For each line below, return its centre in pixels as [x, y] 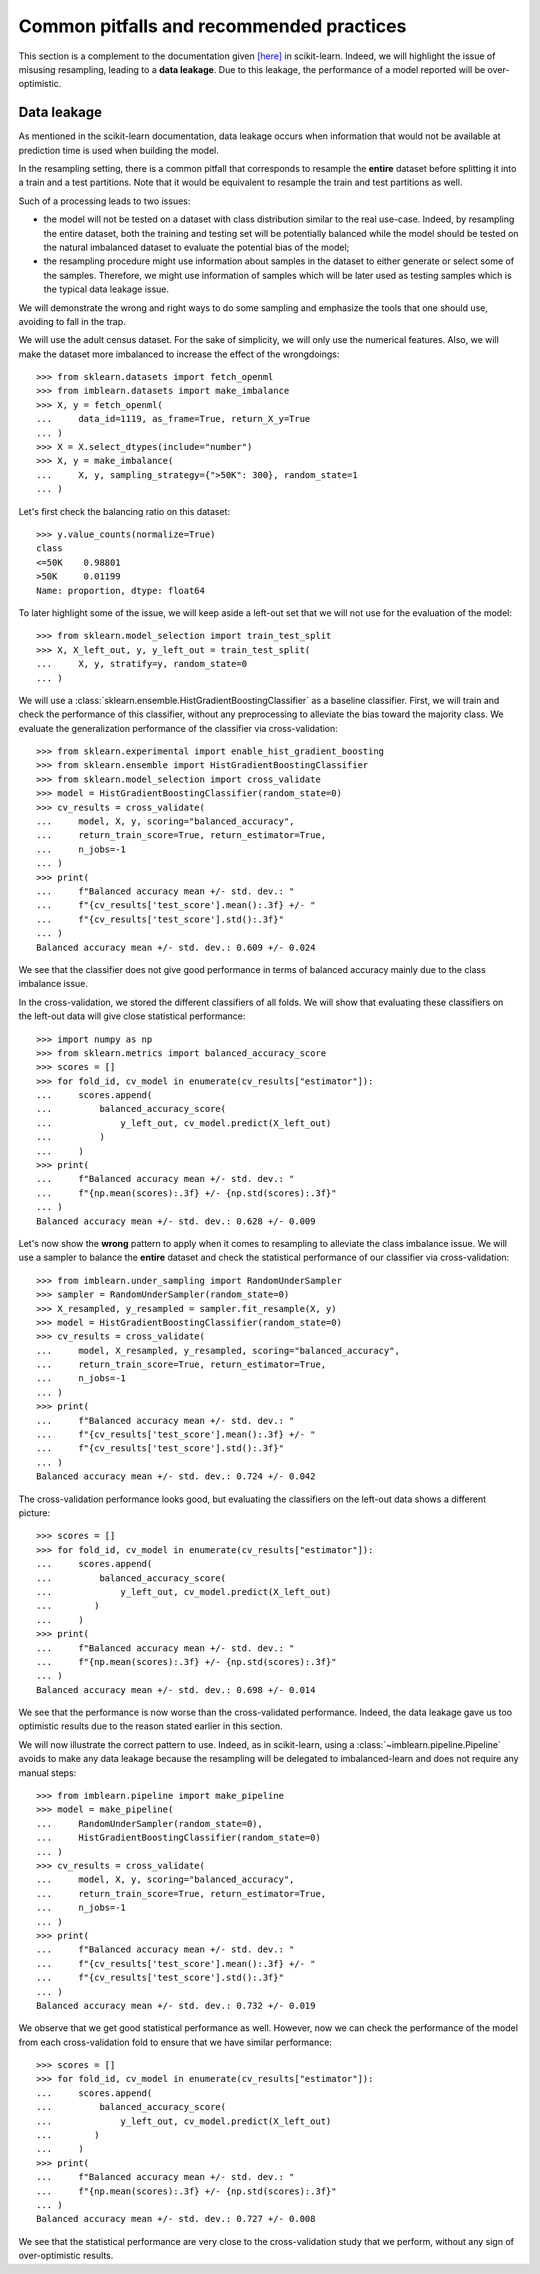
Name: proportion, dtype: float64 [120, 590]
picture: [34, 1513]
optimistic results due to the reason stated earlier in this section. [151, 1726]
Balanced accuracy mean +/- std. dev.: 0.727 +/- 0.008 [176, 2219]
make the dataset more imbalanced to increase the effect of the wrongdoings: [179, 354]
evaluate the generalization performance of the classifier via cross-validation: [178, 728]
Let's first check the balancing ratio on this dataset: [124, 511]
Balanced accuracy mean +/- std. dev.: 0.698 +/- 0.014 [176, 1689]
